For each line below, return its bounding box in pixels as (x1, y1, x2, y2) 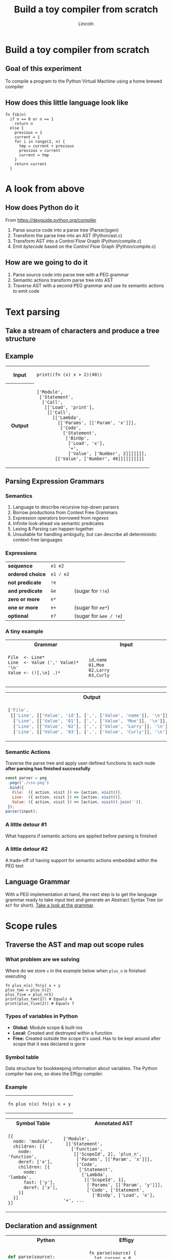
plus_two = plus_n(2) (5, 987, 52, 993)
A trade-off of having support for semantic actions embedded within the (5, 857, 158, 863)
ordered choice (8, 570, 46, 578)
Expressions (5, 549, 37, 557)
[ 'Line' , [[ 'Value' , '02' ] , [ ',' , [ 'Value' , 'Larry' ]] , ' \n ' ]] (13, 723, 170, 729)
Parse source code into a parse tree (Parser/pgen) (12, 227, 119, 233)
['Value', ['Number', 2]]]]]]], (68, 450, 147, 456)
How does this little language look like (5, 99, 128, 107)
